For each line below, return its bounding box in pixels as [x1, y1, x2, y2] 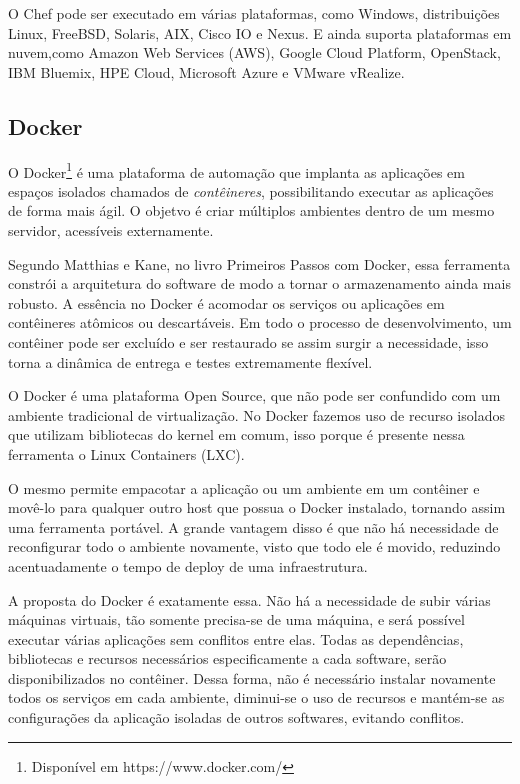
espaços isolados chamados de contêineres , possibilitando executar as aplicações [8, 180, 494, 201]
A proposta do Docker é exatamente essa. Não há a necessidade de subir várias [8, 589, 491, 610]
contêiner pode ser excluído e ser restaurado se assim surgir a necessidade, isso [8, 331, 489, 352]
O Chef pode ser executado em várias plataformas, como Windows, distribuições [8, 3, 500, 23]
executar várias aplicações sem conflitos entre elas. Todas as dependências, [8, 628, 464, 649]
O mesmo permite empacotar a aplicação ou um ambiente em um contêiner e [8, 477, 480, 498]
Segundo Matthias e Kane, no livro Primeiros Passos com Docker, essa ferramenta [8, 253, 511, 274]
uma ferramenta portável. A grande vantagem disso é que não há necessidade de [8, 516, 499, 537]
